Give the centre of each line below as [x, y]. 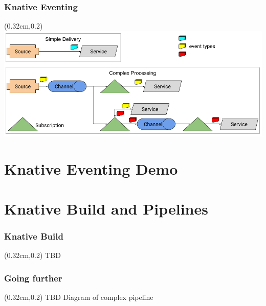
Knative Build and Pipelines [106, 209]
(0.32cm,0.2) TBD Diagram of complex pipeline [79, 297]
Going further [33, 278]
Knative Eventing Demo [91, 168]
